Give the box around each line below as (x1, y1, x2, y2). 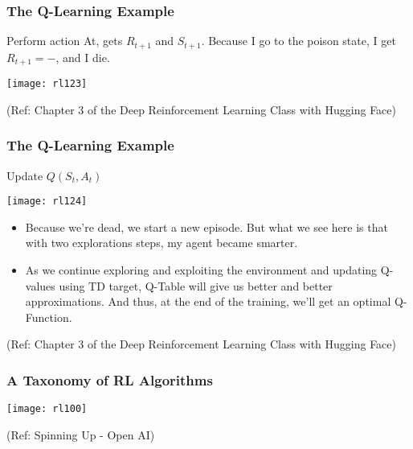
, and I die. (55, 48, 110, 65)
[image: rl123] (6, 78, 88, 90)
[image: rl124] (6, 196, 88, 208)
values (25, 277, 55, 294)
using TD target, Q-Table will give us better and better (59, 277, 333, 294)
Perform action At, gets (6, 32, 123, 49)
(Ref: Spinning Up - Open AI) (6, 426, 155, 443)
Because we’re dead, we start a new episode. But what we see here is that (25, 218, 388, 235)
